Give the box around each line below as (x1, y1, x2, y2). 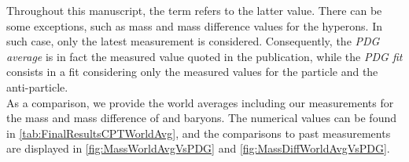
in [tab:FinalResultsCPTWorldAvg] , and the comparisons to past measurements (6, 124, 391, 141)
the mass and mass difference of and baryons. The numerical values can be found (6, 110, 396, 126)
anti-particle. (6, 78, 68, 95)
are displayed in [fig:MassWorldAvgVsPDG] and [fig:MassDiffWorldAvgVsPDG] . (6, 140, 390, 157)
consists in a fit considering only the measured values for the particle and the (6, 63, 378, 80)
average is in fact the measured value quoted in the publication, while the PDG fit (6, 48, 403, 64)
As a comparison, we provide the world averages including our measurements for (6, 94, 394, 110)
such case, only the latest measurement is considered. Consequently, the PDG (6, 33, 380, 49)
